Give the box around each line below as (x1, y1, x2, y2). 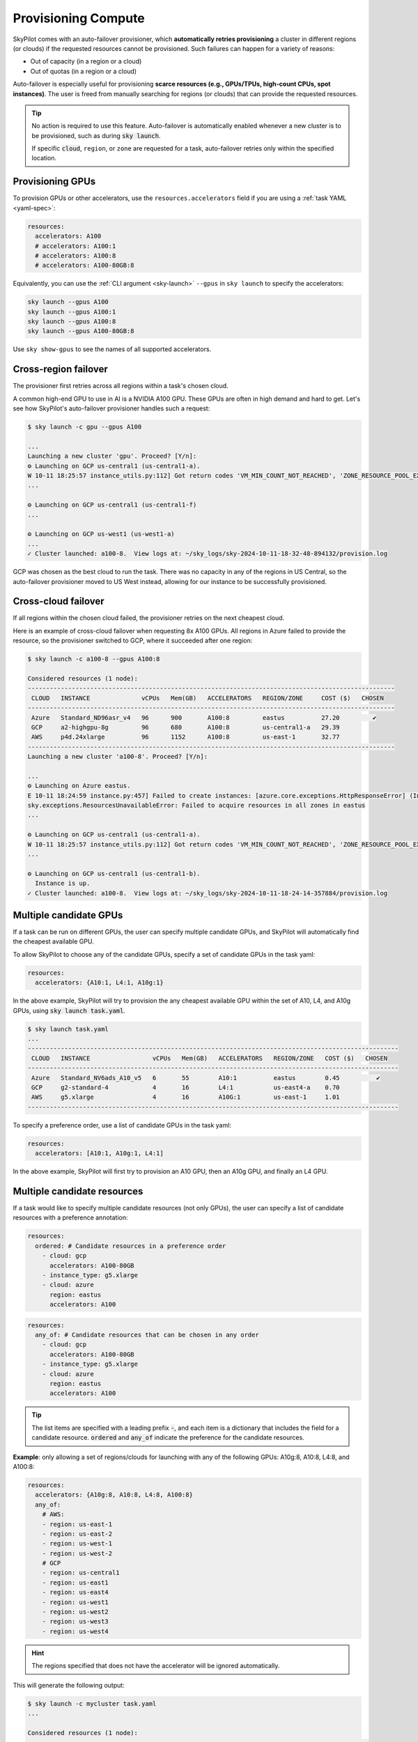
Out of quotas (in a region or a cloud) (30, 67, 137, 75)
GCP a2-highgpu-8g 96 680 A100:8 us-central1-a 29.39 (31, 723, 341, 731)
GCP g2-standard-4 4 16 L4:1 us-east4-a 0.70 (31, 1084, 341, 1091)
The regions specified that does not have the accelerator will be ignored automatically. (31, 1662, 280, 1670)
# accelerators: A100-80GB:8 (35, 261, 135, 270)
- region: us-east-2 (42, 1529, 113, 1538)
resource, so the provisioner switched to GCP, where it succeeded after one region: (13, 636, 253, 645)
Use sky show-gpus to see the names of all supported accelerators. (13, 345, 212, 353)
